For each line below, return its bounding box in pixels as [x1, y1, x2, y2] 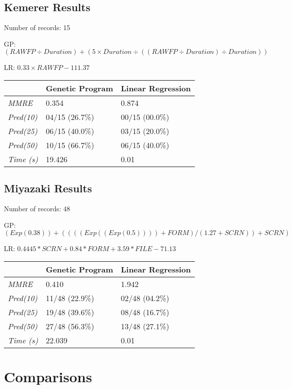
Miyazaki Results [4, 181, 92, 196]
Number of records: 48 [4, 203, 70, 214]
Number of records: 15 [4, 22, 70, 33]
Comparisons [4, 367, 92, 387]
